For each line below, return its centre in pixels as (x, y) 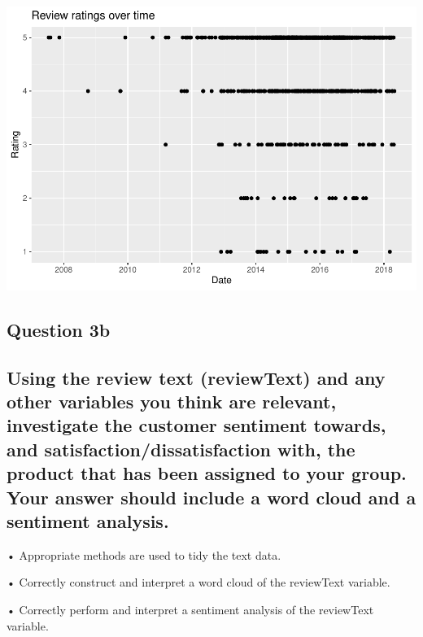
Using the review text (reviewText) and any (196, 377)
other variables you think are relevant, (172, 401)
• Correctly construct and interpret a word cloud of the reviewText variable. (198, 582)
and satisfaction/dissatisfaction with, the (181, 449)
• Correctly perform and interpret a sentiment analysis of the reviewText (190, 610)
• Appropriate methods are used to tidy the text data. (144, 554)
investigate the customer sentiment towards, (196, 425)
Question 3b (59, 329)
